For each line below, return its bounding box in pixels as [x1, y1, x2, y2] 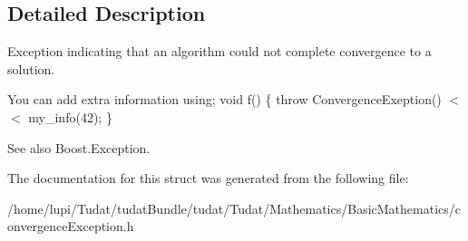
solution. [7, 59, 55, 78]
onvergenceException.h [7, 217, 134, 236]
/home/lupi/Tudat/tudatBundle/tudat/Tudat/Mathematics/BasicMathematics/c [7, 198, 462, 217]
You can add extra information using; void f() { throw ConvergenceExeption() [7, 90, 442, 109]
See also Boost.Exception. [7, 138, 151, 157]
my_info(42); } [28, 107, 112, 126]
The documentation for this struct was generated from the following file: [7, 169, 409, 188]
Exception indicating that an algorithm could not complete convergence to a [7, 42, 432, 61]
